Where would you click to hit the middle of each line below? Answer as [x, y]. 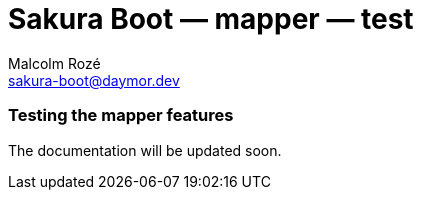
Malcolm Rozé [54, 63]
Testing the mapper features [121, 115]
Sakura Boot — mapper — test [211, 19]
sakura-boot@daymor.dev [94, 80]
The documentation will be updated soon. [145, 150]
